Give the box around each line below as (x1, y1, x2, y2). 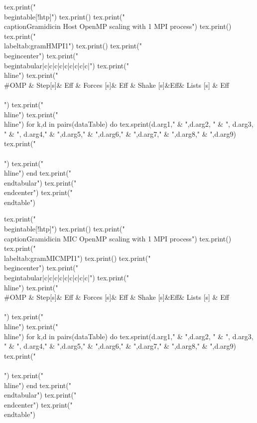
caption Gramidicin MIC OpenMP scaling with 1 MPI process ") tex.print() (4, 233, 232, 243)
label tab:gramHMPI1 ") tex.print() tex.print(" (4, 40, 142, 51)
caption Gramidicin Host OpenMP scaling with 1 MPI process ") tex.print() (4, 21, 232, 31)
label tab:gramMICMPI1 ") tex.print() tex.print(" (4, 252, 151, 263)
